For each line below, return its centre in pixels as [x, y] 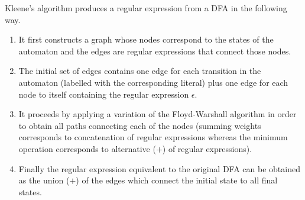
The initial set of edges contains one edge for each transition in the [140, 71]
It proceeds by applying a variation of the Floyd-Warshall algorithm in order [158, 114]
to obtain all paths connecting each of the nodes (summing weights [140, 125]
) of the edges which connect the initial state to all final [177, 180]
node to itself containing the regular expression [104, 94]
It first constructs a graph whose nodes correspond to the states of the [146, 39]
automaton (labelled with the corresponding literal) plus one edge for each [153, 82]
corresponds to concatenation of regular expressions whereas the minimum [153, 137]
